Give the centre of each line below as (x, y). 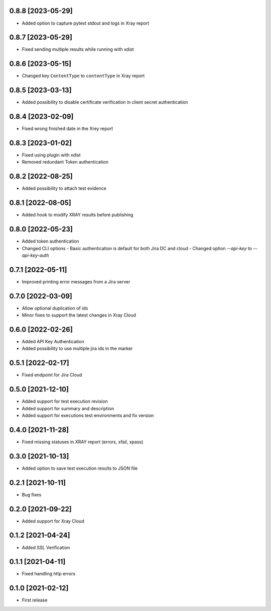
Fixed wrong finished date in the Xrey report (67, 129)
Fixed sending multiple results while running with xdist (78, 49)
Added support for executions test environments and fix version (88, 416)
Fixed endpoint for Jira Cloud (52, 375)
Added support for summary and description (68, 408)
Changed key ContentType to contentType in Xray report (83, 76)
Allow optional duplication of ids (55, 308)
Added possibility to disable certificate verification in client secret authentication (105, 102)
